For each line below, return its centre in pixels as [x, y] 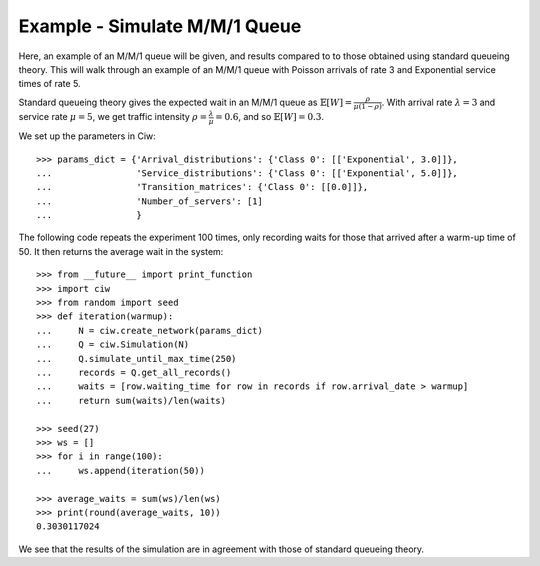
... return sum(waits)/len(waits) [131, 400]
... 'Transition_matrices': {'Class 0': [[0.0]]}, [202, 187]
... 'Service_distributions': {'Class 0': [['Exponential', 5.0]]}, [247, 173]
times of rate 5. [49, 84]
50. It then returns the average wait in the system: [121, 251]
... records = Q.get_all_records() [134, 372]
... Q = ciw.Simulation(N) [113, 344]
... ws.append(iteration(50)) [120, 470]
